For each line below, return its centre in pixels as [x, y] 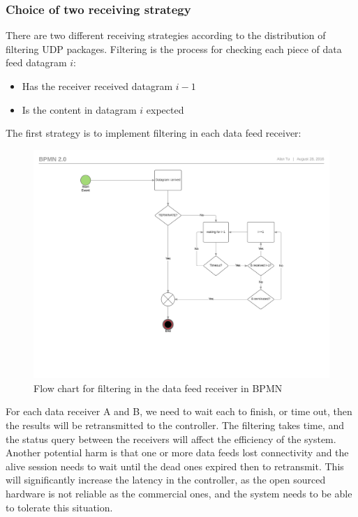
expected [165, 109]
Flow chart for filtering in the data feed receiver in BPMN [158, 388]
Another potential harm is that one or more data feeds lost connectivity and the [177, 452]
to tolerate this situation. [59, 507]
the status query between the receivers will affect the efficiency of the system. [171, 439]
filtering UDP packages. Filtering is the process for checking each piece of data [174, 48]
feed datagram [36, 62]
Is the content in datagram [79, 109]
